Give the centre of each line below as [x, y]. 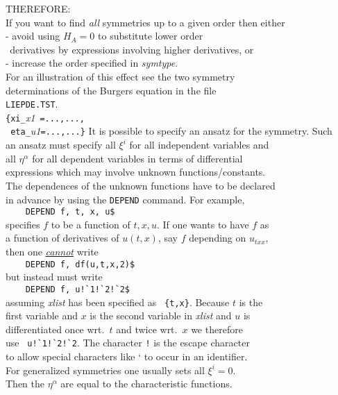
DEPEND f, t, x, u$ [70, 212]
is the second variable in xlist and [161, 316]
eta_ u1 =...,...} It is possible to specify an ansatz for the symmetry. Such [171, 131]
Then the [25, 384]
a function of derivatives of [62, 238]
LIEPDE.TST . [32, 104]
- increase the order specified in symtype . [92, 63]
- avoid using [33, 36]
